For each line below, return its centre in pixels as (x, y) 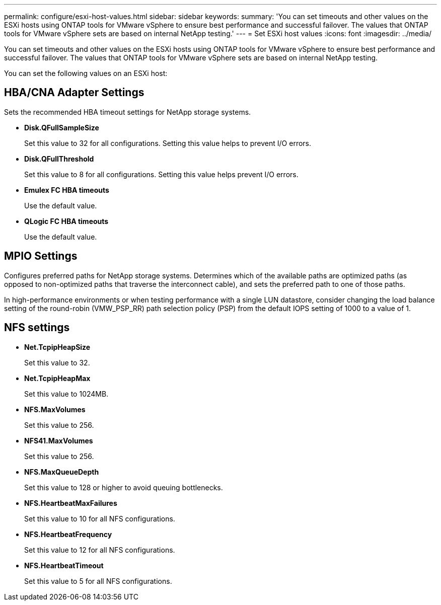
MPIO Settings (41, 256)
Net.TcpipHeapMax (57, 378)
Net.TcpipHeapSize (57, 347)
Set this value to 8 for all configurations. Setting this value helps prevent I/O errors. (161, 174)
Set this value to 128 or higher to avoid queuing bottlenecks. (124, 487)
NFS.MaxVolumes (55, 409)
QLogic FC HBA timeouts (66, 221)
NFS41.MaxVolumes (59, 440)
